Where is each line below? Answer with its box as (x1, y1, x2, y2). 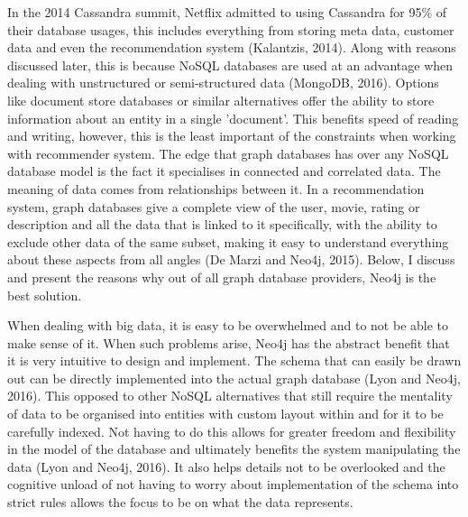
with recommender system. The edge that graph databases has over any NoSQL (7, 143, 449, 162)
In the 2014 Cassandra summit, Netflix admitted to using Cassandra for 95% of (7, 3, 447, 21)
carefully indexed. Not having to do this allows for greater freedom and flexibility (7, 421, 456, 440)
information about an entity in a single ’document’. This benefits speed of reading (7, 108, 459, 127)
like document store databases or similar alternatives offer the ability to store (7, 90, 435, 109)
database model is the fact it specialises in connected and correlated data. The (7, 162, 441, 180)
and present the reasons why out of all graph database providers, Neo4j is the (7, 267, 436, 286)
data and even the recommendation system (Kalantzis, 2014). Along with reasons (7, 38, 456, 57)
